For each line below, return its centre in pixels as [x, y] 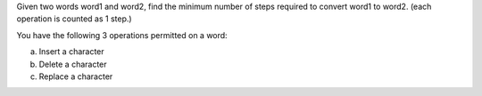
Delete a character [73, 64]
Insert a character [71, 52]
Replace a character [76, 76]
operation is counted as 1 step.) [75, 19]
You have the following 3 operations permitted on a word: [122, 35]
